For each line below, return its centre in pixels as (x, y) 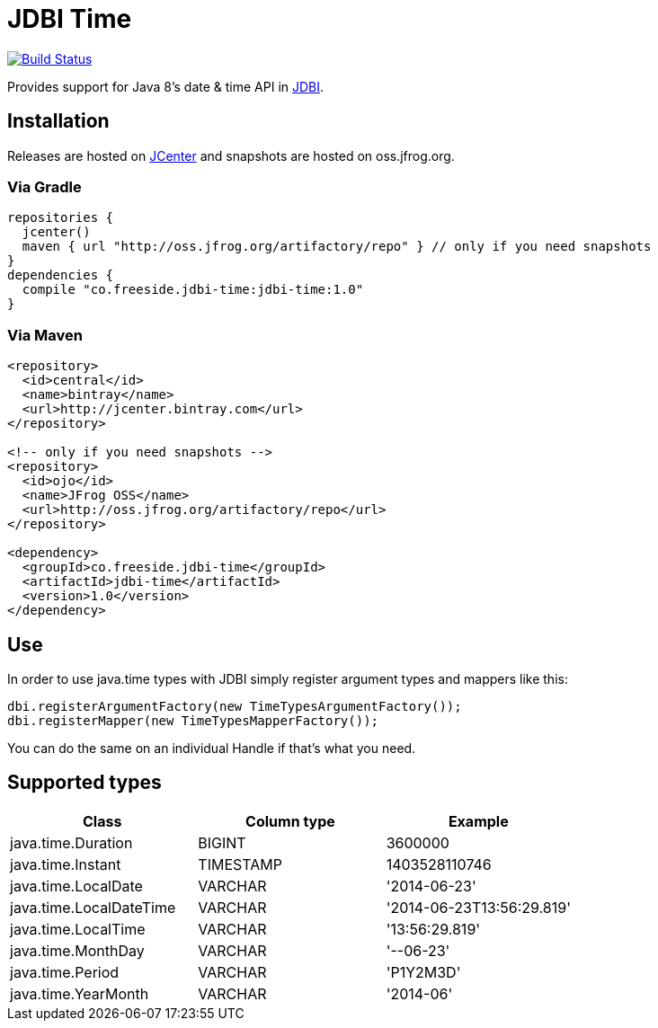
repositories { (61, 218)
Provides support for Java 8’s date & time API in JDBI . (166, 86)
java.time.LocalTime (78, 929)
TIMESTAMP (240, 864)
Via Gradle (44, 186)
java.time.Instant (66, 864)
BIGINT (222, 842)
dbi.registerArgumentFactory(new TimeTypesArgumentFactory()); (235, 706)
